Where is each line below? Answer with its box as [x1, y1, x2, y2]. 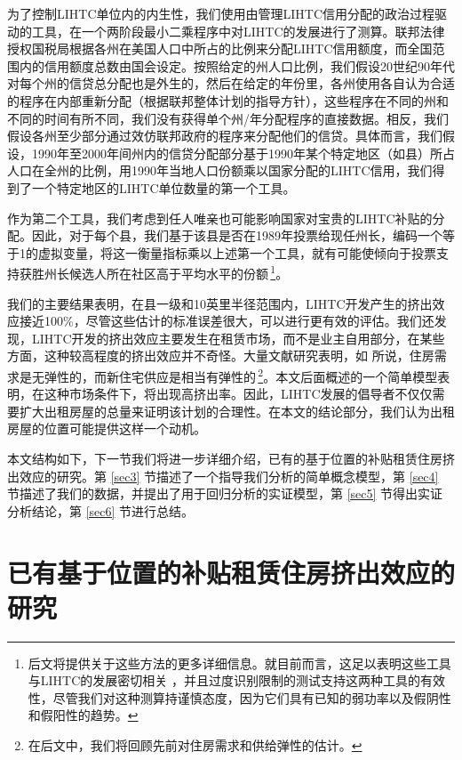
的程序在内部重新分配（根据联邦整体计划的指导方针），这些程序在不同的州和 [7, 91, 449, 109]
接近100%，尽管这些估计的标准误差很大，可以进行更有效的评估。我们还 [19, 311, 434, 330]
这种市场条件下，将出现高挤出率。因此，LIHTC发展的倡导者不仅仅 [44, 384, 433, 403]
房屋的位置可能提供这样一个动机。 [7, 419, 206, 438]
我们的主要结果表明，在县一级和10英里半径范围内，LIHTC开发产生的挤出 [7, 294, 433, 312]
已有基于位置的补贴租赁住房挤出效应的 [7, 554, 456, 590]
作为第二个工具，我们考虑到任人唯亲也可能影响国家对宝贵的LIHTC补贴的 [7, 208, 433, 227]
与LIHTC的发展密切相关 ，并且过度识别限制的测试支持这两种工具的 [28, 671, 420, 690]
